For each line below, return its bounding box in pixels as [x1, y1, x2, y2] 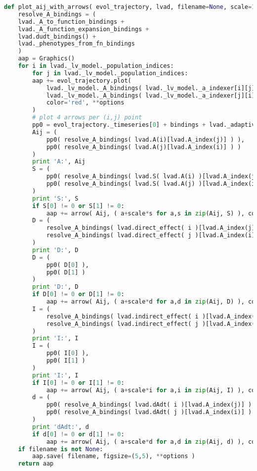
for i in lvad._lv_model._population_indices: [18, 62, 174, 69]
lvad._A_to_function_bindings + [18, 18, 125, 25]
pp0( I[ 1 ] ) [46, 357, 86, 364]
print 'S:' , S [32, 195, 79, 202]
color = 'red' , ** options [46, 99, 125, 106]
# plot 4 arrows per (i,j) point [32, 114, 142, 121]
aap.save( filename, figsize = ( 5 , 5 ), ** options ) [32, 453, 195, 460]
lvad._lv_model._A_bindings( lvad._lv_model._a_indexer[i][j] [46, 84, 256, 92]
